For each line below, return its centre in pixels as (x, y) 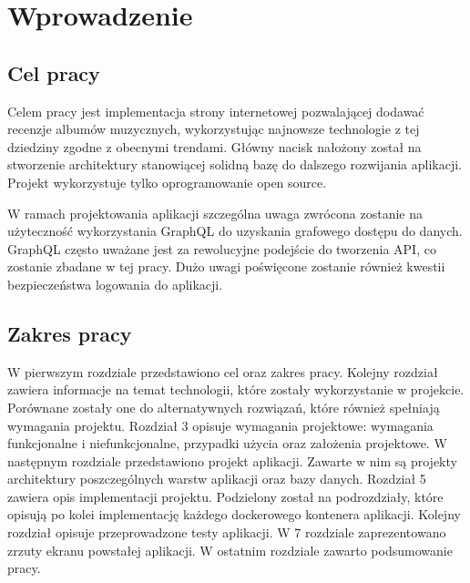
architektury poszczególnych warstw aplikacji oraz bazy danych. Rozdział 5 (217, 479)
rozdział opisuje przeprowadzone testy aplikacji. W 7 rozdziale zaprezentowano (227, 532)
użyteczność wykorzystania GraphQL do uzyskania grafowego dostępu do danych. (235, 231)
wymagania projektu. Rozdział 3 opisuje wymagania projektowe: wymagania (220, 425)
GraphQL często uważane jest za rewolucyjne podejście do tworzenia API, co (222, 248)
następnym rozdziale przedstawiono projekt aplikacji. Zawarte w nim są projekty (232, 460)
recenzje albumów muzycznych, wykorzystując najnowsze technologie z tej (214, 129)
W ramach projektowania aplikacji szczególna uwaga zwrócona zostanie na (215, 213)
